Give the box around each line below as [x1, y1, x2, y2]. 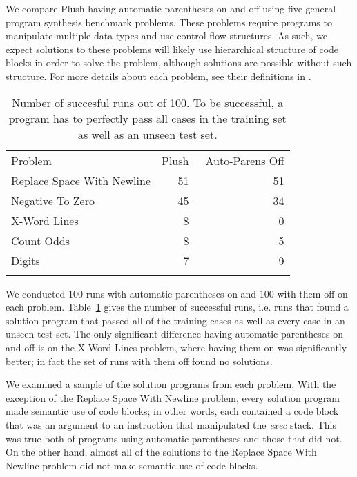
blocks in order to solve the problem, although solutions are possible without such [6, 55, 352, 70]
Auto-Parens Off [205, 152, 284, 168]
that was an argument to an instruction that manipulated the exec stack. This [6, 417, 336, 431]
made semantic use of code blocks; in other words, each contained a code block [6, 404, 339, 418]
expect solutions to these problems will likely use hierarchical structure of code [6, 41, 339, 56]
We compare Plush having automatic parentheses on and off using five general [6, 1, 336, 15]
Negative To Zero [11, 192, 95, 208]
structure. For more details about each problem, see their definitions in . [6, 68, 311, 83]
